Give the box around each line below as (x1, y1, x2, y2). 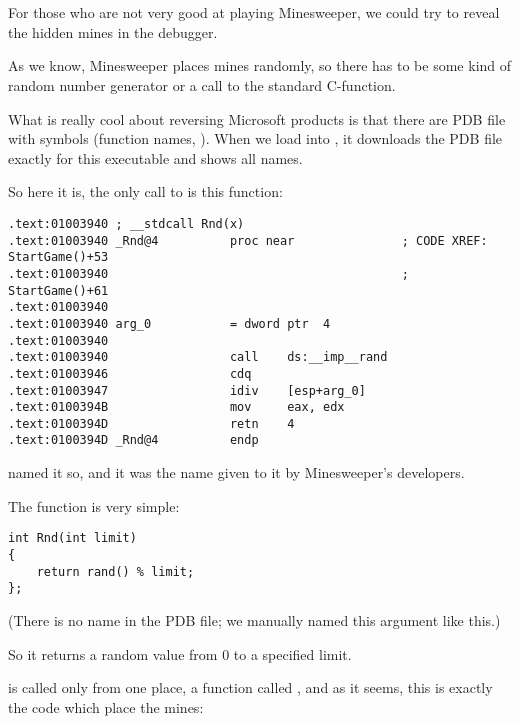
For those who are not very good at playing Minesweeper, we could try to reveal (8, 2, 500, 23)
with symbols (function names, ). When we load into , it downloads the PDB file (8, 128, 503, 149)
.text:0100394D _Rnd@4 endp (8, 433, 259, 448)
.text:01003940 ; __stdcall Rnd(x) (8, 216, 245, 231)
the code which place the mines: (8, 696, 204, 717)
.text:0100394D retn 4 (8, 416, 295, 431)
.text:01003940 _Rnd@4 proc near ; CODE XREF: (8, 233, 488, 248)
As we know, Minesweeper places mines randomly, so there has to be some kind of (8, 55, 512, 76)
